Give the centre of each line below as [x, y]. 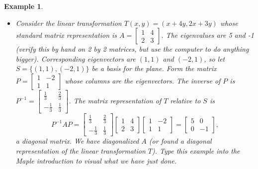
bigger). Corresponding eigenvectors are [76, 58]
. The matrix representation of [115, 100]
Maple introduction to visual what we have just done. [96, 160]
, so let [215, 58]
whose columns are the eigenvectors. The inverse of [143, 80]
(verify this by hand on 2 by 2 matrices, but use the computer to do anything [132, 49]
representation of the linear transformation [81, 151]
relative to [185, 100]
